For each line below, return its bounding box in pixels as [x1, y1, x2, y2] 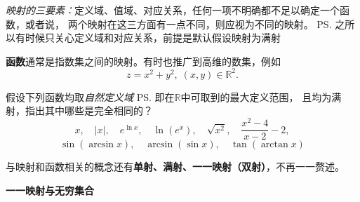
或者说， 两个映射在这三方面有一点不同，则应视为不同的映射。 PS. [25, 16, 332, 31]
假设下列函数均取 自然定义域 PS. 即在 [6, 89, 175, 104]
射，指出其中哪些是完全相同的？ [6, 103, 153, 118]
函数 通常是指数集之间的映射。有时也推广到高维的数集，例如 [6, 53, 281, 68]
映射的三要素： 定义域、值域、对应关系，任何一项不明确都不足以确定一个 [6, 3, 340, 17]
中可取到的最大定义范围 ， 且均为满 [180, 89, 342, 104]
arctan [260, 140, 288, 150]
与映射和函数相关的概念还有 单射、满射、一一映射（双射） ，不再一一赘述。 [6, 159, 345, 174]
